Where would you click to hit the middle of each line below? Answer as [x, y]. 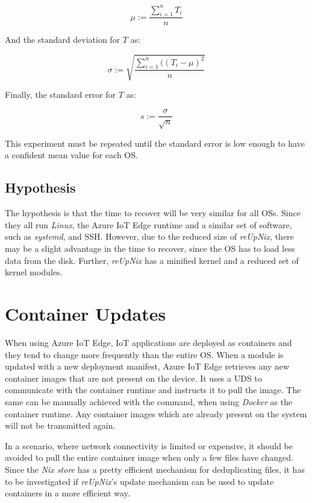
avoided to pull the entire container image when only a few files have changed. [149, 457]
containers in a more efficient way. [67, 493]
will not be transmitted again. [60, 425]
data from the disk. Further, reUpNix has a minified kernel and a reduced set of [152, 260]
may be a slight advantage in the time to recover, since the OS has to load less [150, 248]
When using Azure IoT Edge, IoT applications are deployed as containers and [148, 342]
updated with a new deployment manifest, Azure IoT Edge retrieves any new [147, 366]
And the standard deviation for [63, 40]
